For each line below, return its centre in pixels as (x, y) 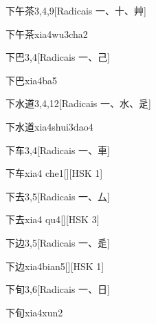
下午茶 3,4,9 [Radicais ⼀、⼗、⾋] (76, 10)
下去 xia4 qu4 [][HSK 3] (53, 219)
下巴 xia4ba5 (32, 80)
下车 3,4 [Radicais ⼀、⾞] (58, 150)
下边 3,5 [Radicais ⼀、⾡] (58, 242)
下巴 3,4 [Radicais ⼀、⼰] (58, 57)
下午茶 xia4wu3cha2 (47, 34)
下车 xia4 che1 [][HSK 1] (54, 173)
